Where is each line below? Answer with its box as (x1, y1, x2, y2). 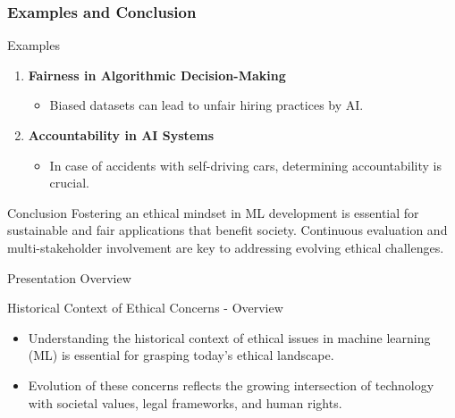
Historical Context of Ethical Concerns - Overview (7, 298, 283, 317)
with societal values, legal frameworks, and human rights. (28, 393, 342, 412)
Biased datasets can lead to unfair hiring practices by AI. (49, 96, 364, 114)
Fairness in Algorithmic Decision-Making (28, 65, 286, 84)
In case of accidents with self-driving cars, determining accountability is (49, 155, 442, 174)
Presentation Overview (7, 268, 131, 287)
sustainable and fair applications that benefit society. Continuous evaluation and (7, 221, 448, 239)
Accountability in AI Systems (28, 126, 215, 144)
